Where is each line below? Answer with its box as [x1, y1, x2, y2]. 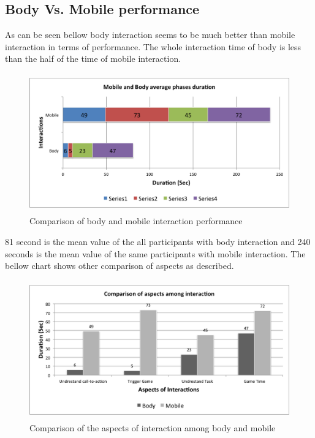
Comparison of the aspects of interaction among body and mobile [29, 421, 276, 434]
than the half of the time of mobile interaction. [5, 52, 181, 65]
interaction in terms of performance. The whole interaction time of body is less [5, 40, 302, 53]
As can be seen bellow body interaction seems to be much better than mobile [5, 28, 295, 41]
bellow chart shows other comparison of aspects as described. [5, 259, 234, 272]
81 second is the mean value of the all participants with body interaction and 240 [5, 235, 311, 247]
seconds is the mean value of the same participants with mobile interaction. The [5, 247, 306, 260]
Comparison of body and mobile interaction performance [29, 214, 243, 227]
